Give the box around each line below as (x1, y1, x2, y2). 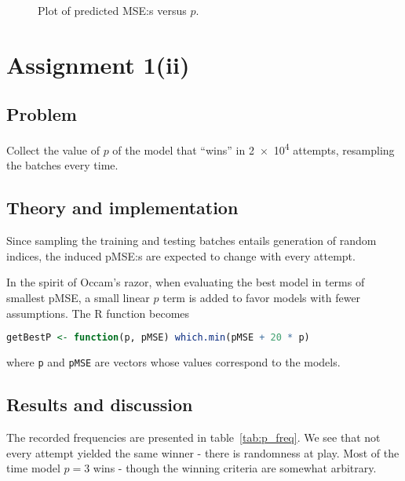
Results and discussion (6, 392, 193, 417)
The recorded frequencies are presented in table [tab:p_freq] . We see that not (6, 428, 381, 445)
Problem (6, 102, 77, 126)
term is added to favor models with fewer (162, 290, 361, 305)
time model (6, 460, 60, 476)
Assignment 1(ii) (6, 48, 190, 80)
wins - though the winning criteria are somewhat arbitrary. (93, 460, 377, 476)
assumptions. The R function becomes (6, 304, 190, 321)
